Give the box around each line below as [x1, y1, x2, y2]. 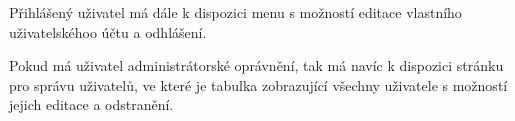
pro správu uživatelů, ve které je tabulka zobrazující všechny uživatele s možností [9, 74, 508, 95]
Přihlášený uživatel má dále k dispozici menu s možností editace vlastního [9, 2, 462, 22]
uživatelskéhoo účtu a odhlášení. [9, 21, 207, 42]
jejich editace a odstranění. [9, 94, 174, 115]
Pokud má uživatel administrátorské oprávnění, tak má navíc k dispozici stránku [9, 55, 504, 76]
